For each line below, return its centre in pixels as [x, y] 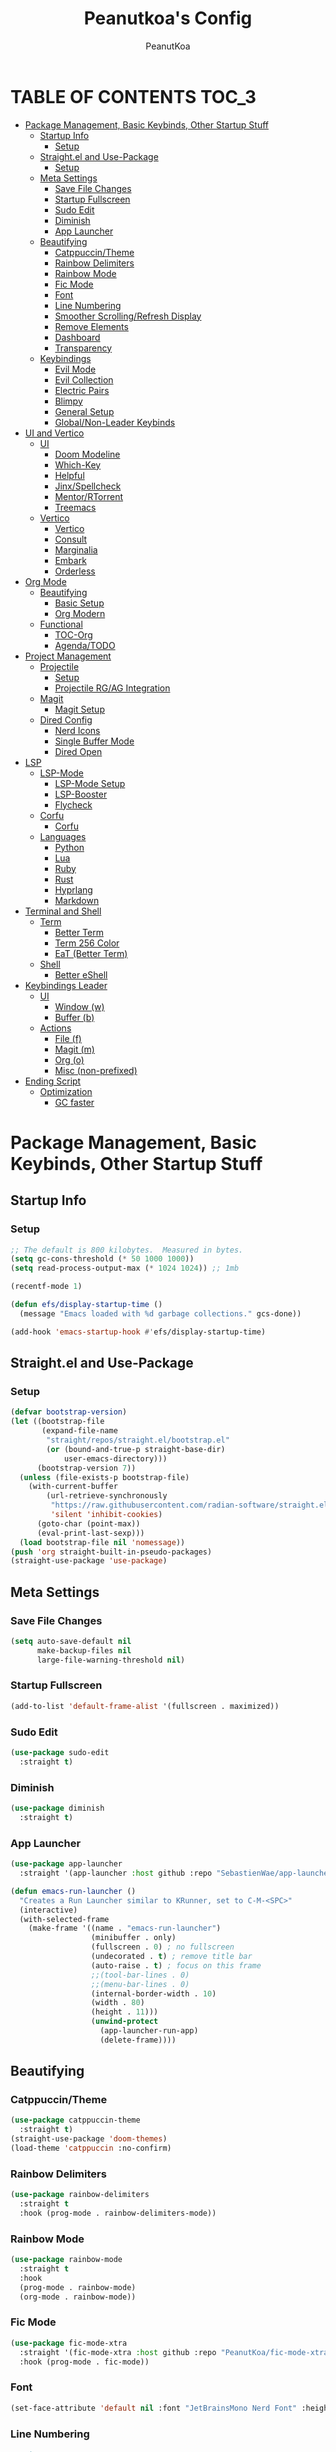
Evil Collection [84, 379]
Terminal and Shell [63, 911]
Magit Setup [79, 709]
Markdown [77, 900]
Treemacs [75, 507]
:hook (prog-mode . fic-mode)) [84, 2362]
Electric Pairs [82, 390]
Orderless [75, 571]
